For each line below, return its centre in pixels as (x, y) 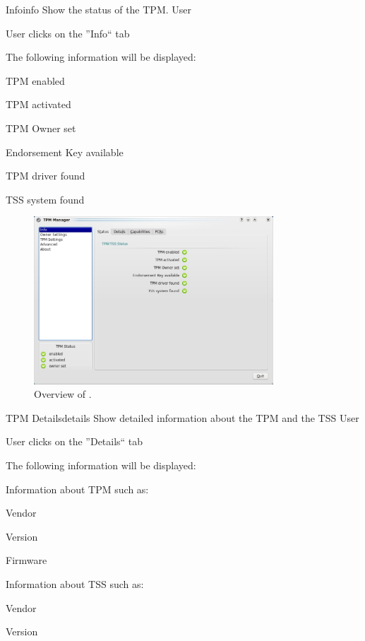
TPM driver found (46, 176)
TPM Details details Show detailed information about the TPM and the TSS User (182, 417)
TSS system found (45, 199)
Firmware (26, 560)
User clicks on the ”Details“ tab (74, 441)
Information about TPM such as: (77, 489)
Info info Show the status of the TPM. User (98, 9)
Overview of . (63, 394)
